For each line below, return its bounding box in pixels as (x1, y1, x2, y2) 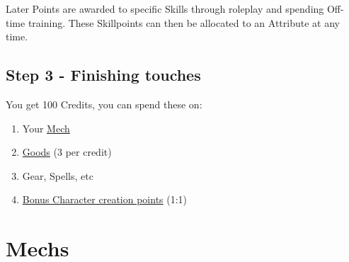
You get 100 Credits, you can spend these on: (6, 96, 202, 111)
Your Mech (22, 120, 70, 135)
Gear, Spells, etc (22, 168, 93, 183)
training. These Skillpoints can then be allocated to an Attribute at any (28, 15, 340, 30)
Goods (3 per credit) (22, 144, 112, 159)
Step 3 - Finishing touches (6, 64, 201, 86)
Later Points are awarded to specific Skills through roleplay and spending (6, 1, 324, 16)
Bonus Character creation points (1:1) (22, 192, 188, 207)
